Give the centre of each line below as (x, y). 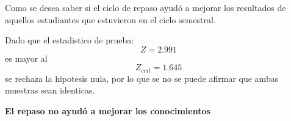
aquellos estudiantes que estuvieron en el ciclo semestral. (110, 19)
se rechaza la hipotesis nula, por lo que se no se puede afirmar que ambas (142, 78)
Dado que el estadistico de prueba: (70, 40)
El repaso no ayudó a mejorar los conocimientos (108, 111)
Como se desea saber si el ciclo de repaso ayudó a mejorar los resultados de (145, 7)
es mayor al (26, 58)
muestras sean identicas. (50, 90)
